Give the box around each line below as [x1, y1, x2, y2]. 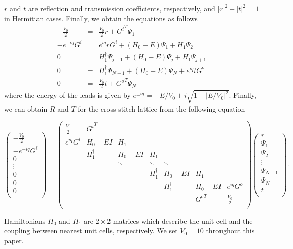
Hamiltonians [4, 215, 46, 226]
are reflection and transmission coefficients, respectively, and [28, 3, 215, 13]
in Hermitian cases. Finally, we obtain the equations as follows [4, 13, 198, 23]
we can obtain [4, 103, 48, 114]
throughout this [206, 225, 255, 236]
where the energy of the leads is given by [4, 90, 131, 100]
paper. [4, 235, 24, 245]
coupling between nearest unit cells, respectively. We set [4, 225, 178, 236]
